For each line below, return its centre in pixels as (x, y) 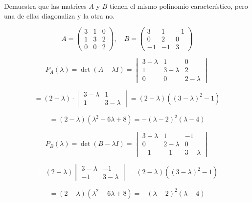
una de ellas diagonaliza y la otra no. (59, 15)
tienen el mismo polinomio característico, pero (179, 6)
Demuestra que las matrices (45, 6)
